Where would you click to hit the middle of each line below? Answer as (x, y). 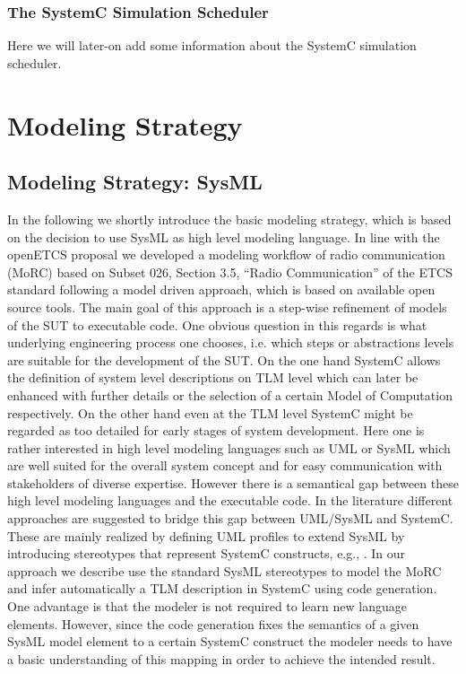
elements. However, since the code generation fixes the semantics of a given (213, 623)
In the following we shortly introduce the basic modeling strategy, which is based (229, 219)
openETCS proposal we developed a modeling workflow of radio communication (226, 254)
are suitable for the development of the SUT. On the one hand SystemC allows (224, 359)
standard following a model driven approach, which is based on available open (221, 289)
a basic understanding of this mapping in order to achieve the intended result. (221, 658)
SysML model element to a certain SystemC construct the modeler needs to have (230, 641)
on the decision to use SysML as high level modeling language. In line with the (224, 236)
